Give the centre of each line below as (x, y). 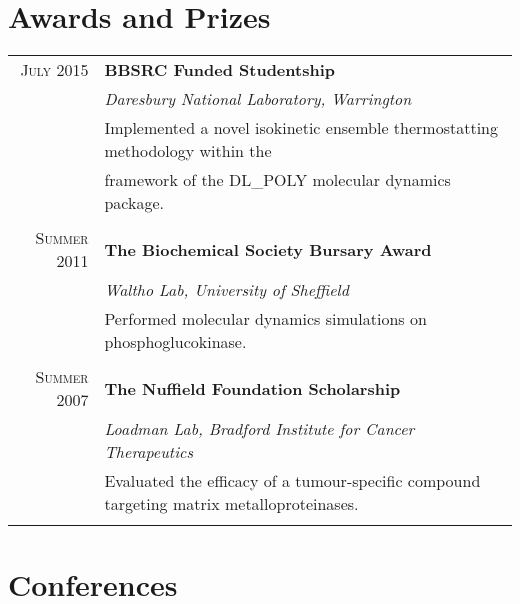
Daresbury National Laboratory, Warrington (258, 99)
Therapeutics (148, 452)
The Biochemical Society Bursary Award (268, 249)
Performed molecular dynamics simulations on (265, 319)
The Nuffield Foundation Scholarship (252, 388)
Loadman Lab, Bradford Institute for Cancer (259, 429)
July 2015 (54, 70)
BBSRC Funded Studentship (219, 70)
